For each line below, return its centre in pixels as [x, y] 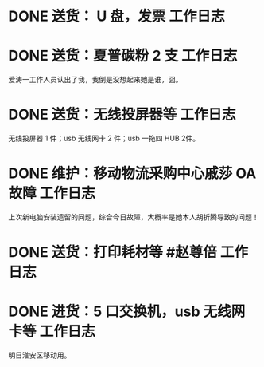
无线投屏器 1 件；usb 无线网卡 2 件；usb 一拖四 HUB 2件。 [104, 138]
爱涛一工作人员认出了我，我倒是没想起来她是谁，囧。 [95, 80]
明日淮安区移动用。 [40, 355]
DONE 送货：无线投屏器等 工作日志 [122, 114]
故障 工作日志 [52, 193]
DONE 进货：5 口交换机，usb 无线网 [127, 312]
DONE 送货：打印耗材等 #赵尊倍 [113, 253]
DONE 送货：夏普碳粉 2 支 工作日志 [123, 56]
